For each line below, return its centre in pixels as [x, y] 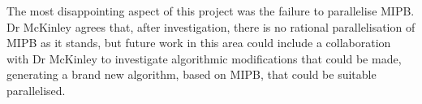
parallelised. [36, 90]
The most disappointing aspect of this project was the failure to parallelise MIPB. [211, 11]
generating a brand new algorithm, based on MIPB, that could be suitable [192, 74]
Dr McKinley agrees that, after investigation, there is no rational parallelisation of [211, 26]
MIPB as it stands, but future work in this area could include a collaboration [199, 43]
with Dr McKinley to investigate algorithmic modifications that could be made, [204, 58]
